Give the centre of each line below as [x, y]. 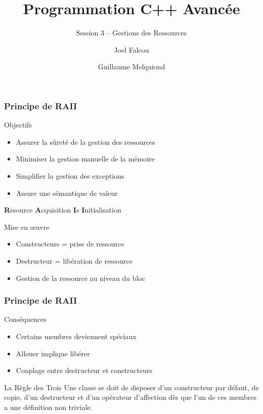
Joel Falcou [131, 49]
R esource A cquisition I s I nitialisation [63, 210]
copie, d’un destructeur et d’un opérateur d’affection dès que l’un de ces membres [130, 397]
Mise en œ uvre [27, 226]
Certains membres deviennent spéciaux [76, 336]
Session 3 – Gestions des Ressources [131, 33]
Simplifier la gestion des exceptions [70, 175]
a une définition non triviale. [48, 407]
